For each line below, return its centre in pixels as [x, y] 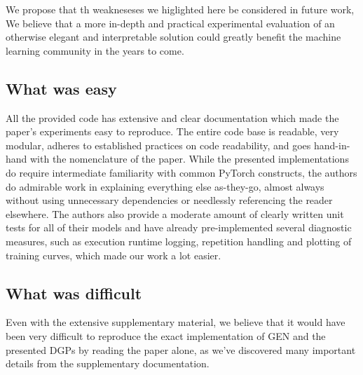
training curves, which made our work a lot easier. [114, 255]
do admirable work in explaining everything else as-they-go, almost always [165, 186]
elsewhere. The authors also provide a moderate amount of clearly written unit [175, 213]
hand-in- [332, 145]
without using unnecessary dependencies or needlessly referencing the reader [169, 200]
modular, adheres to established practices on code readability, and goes [158, 145]
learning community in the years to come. [95, 50]
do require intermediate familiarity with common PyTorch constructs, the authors [181, 172]
